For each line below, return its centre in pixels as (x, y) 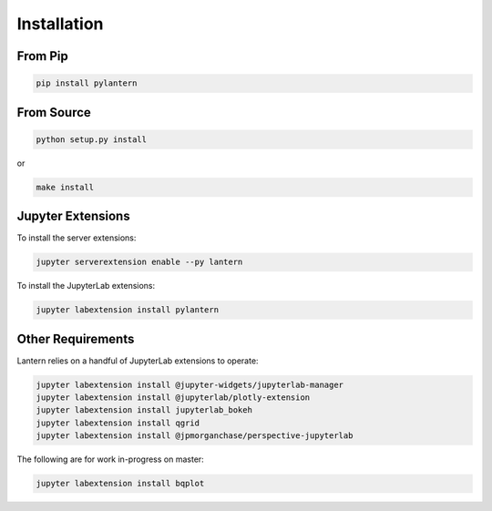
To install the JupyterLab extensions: (86, 286)
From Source (54, 112)
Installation (60, 24)
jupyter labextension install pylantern (127, 310)
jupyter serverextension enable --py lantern (139, 262)
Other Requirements (76, 338)
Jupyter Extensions (74, 216)
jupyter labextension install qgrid (118, 423)
